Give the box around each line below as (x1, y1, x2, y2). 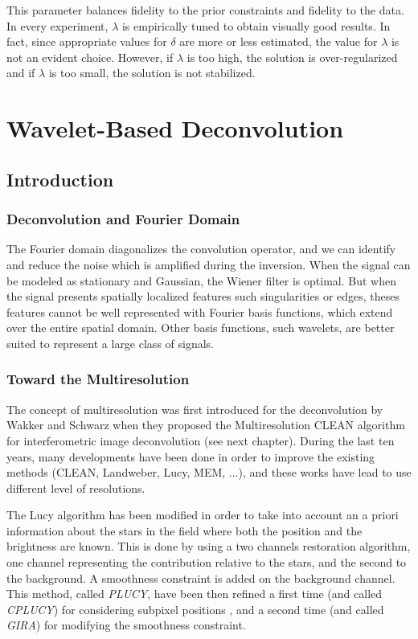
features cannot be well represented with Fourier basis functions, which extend (6, 303, 393, 320)
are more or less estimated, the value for (179, 33, 378, 50)
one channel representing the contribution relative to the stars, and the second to (6, 554, 407, 571)
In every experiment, (6, 17, 109, 34)
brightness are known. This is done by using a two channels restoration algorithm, (6, 538, 411, 555)
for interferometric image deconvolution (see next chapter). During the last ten (6, 432, 395, 449)
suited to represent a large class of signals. (6, 334, 214, 351)
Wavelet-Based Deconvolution (6, 112, 344, 145)
